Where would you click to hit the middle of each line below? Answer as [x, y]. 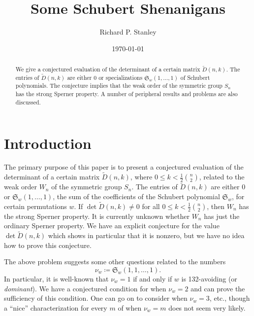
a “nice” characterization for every [56, 307]
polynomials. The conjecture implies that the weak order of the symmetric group [119, 86]
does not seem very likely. [207, 307]
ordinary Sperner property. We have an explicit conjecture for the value [112, 226]
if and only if [153, 278]
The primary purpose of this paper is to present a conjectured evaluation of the [124, 167]
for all [151, 206]
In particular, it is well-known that [56, 278]
